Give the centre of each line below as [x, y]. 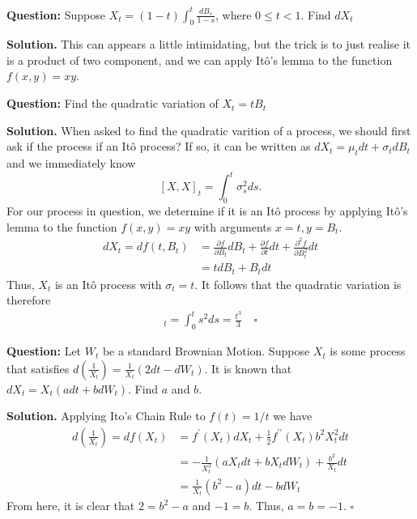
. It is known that [248, 368]
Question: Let [44, 351]
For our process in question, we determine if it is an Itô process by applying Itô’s [207, 210]
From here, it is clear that [71, 506]
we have [293, 416]
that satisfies [38, 368]
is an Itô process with [108, 284]
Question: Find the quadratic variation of [113, 103]
